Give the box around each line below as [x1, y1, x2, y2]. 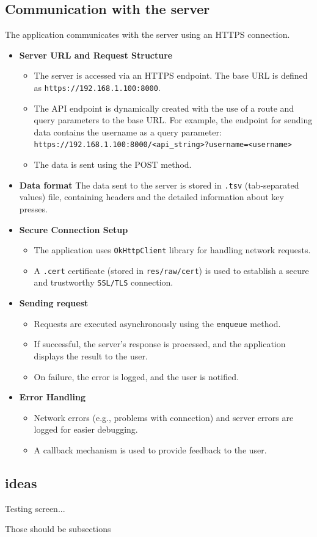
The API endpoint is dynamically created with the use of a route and [34, 101, 294, 114]
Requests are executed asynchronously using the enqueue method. [34, 317, 281, 330]
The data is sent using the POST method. [34, 158, 192, 171]
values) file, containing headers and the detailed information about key [19, 190, 284, 203]
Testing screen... [5, 502, 65, 514]
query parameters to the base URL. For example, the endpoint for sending [34, 114, 313, 126]
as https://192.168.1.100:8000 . [34, 81, 161, 93]
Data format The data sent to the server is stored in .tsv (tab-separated [19, 178, 299, 191]
